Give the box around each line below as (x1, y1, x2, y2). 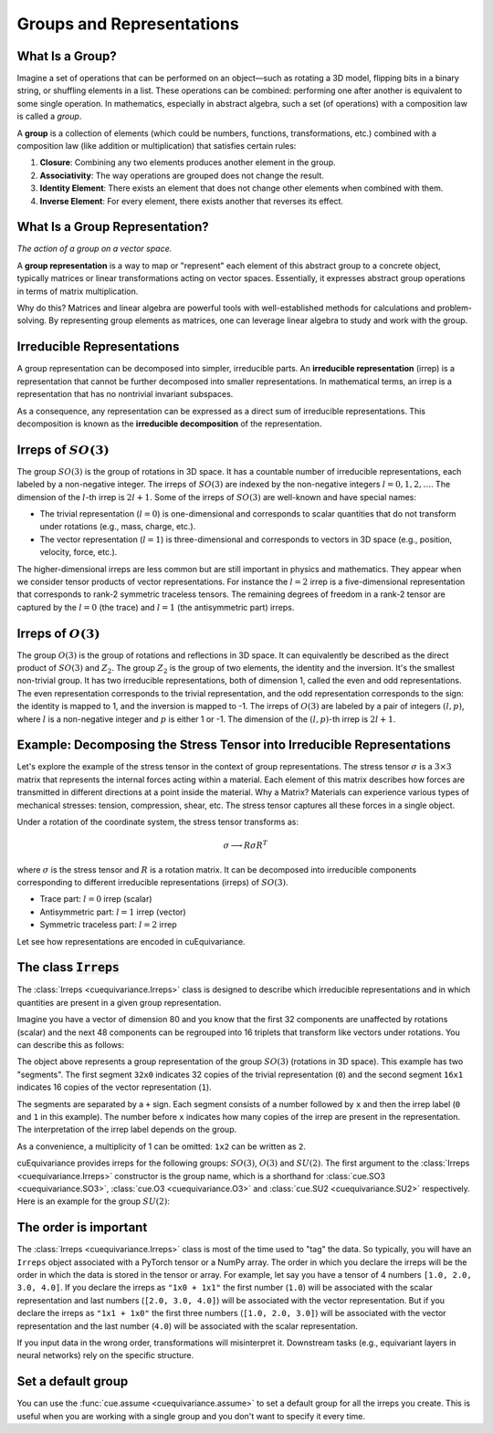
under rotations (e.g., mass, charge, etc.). (39, 521, 196, 532)
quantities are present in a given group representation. (16, 997, 222, 1008)
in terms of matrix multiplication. (16, 286, 139, 297)
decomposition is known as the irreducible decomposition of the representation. (16, 418, 322, 429)
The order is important (16, 1219, 148, 1236)
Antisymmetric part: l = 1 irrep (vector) (39, 906, 186, 917)
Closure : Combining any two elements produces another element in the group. (39, 157, 337, 168)
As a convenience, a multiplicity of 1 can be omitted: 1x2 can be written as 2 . (16, 1141, 306, 1152)
